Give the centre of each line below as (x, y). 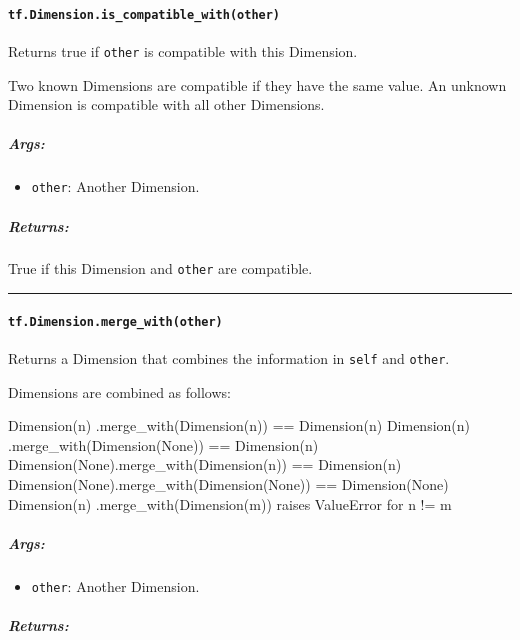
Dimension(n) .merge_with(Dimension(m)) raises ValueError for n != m (230, 503)
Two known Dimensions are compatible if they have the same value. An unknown (257, 84)
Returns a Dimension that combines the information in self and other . (229, 358)
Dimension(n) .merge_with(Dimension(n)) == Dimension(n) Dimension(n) (239, 425)
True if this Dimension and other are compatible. (160, 268)
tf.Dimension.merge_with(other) (115, 321)
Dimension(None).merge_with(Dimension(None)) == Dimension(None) (228, 484)
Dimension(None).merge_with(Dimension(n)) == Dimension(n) (205, 464)
